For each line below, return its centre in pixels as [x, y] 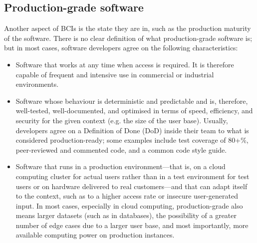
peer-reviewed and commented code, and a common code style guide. [121, 149]
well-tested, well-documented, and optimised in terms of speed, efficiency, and [134, 111]
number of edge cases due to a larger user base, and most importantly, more [132, 225]
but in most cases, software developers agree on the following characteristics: [121, 48]
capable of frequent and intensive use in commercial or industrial [115, 74]
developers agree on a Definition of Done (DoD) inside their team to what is [132, 130]
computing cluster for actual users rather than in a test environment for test [132, 176]
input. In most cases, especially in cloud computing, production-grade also [129, 205]
